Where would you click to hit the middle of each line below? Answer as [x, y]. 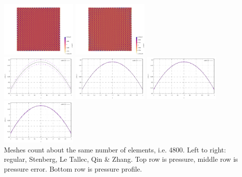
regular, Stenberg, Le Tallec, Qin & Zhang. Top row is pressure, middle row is [121, 159]
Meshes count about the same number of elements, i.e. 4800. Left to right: [115, 149]
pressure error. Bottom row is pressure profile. [73, 168]
